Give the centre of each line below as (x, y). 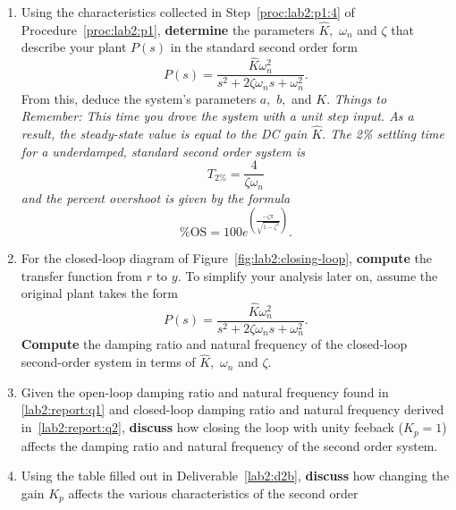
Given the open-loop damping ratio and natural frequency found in (205, 391)
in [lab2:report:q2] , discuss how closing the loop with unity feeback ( (212, 427)
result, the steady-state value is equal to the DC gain (164, 134)
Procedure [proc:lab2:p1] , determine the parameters (168, 29)
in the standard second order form (264, 47)
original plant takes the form (99, 293)
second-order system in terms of (108, 362)
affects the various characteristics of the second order (213, 493)
